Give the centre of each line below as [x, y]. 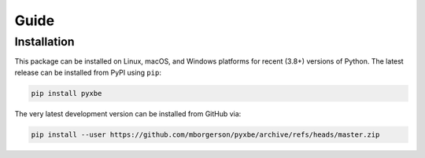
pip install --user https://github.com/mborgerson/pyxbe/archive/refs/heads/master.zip [205, 134]
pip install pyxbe [67, 93]
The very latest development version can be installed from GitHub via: [128, 113]
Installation [44, 42]
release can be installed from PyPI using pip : [88, 72]
